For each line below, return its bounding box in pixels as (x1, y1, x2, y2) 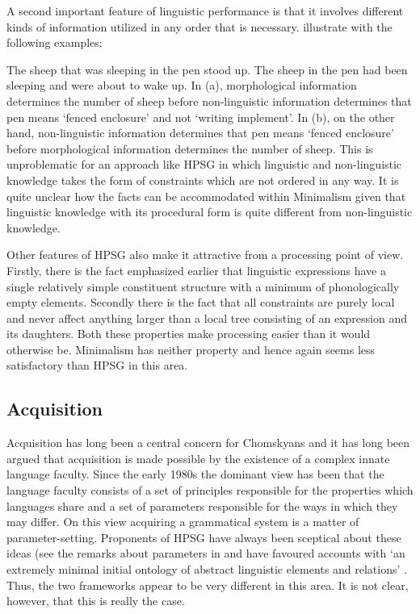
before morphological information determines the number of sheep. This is (6, 140, 373, 157)
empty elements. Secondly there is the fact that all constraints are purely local (6, 294, 395, 311)
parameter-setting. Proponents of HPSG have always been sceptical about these (6, 528, 401, 545)
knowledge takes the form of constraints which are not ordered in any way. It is (6, 171, 399, 188)
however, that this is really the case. (6, 592, 185, 609)
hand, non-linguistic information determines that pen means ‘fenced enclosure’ (6, 124, 394, 141)
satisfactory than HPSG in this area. (6, 357, 188, 374)
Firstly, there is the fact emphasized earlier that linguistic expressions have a (6, 261, 386, 278)
